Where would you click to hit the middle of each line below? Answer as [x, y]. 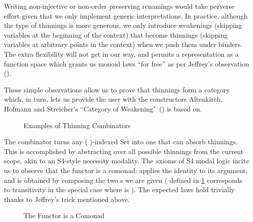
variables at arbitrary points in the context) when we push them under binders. [123, 44]
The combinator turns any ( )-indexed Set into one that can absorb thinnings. [121, 142]
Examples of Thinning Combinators [77, 125]
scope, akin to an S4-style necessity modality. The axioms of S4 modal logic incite [126, 161]
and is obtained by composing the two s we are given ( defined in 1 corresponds [123, 180]
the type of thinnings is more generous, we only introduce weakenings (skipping [123, 25]
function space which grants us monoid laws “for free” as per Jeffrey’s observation [127, 63]
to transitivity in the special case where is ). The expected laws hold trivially [119, 189]
